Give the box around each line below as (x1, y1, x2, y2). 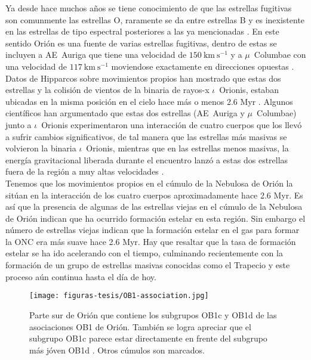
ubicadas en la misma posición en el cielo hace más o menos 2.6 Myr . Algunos (5, 95, 293, 107)
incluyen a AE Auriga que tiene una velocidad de (5, 48, 187, 61)
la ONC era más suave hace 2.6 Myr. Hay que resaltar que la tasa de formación (5, 235, 296, 247)
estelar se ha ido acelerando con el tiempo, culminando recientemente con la (5, 247, 283, 259)
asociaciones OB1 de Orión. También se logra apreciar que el (29, 320, 251, 333)
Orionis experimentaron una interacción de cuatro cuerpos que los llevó (41, 118, 302, 131)
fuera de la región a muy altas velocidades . (5, 165, 164, 178)
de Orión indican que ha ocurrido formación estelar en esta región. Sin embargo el (5, 212, 306, 224)
